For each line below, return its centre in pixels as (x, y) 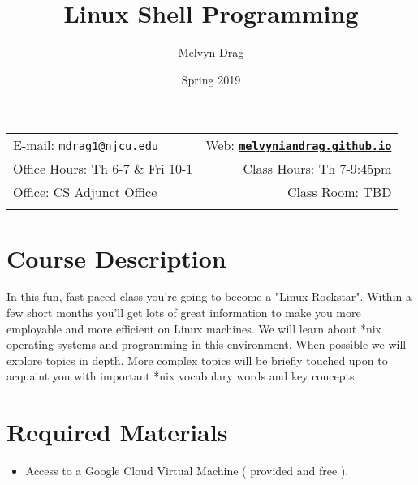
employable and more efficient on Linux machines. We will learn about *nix (194, 328)
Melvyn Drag (211, 52)
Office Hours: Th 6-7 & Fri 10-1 (103, 169)
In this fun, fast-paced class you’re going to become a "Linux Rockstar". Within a (209, 296)
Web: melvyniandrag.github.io (299, 145)
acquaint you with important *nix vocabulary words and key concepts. (182, 376)
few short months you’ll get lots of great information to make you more (184, 313)
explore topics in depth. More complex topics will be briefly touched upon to (197, 360)
